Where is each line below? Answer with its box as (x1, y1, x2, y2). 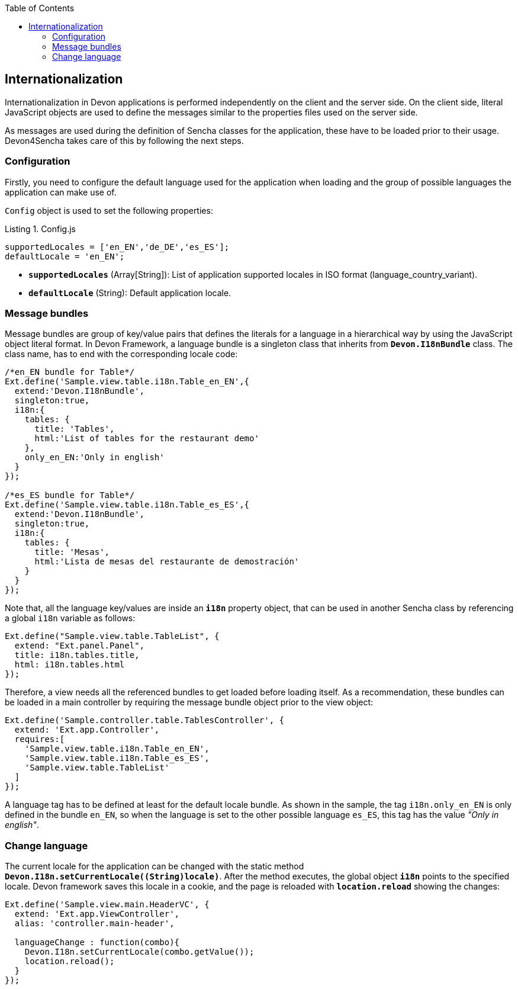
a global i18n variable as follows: (5, 613, 136, 624)
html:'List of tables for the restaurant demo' (34, 434, 259, 444)
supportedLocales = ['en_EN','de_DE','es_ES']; (5, 242, 230, 252)
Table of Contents (5, 3, 75, 13)
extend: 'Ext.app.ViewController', (14, 909, 180, 919)
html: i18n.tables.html (14, 660, 125, 670)
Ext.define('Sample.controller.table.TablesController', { (5, 715, 285, 725)
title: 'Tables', (34, 424, 115, 434)
